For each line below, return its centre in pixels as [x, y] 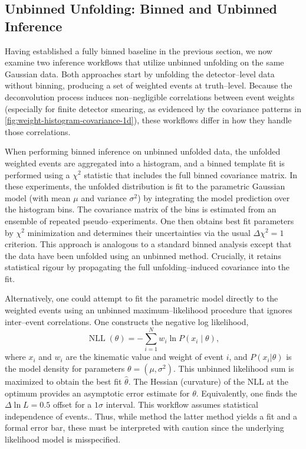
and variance [104, 197]
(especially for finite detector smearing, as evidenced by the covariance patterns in [153, 108]
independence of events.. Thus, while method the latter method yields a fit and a [151, 416]
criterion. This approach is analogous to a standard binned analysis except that [148, 244]
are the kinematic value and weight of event [145, 357]
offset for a [72, 404]
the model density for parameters [65, 368]
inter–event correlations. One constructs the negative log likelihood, [127, 321]
